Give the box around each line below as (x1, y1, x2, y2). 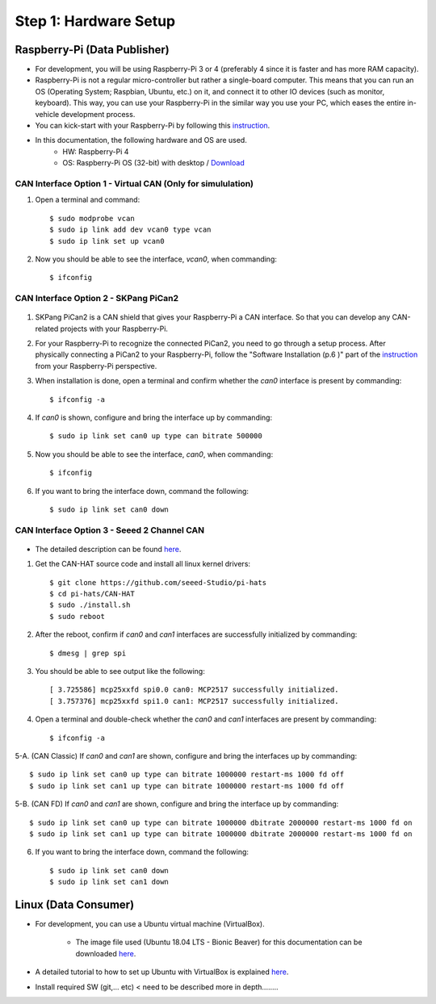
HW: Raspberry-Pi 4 (62, 146, 129, 157)
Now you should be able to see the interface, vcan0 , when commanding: (35, 254, 278, 264)
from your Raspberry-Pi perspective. (35, 361, 157, 370)
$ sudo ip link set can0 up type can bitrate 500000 (49, 432, 262, 441)
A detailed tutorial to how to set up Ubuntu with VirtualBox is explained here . (35, 967, 289, 977)
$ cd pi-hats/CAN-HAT (49, 589, 135, 599)
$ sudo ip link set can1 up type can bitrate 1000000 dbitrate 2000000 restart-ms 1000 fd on (29, 829, 413, 839)
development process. (61, 109, 136, 119)
